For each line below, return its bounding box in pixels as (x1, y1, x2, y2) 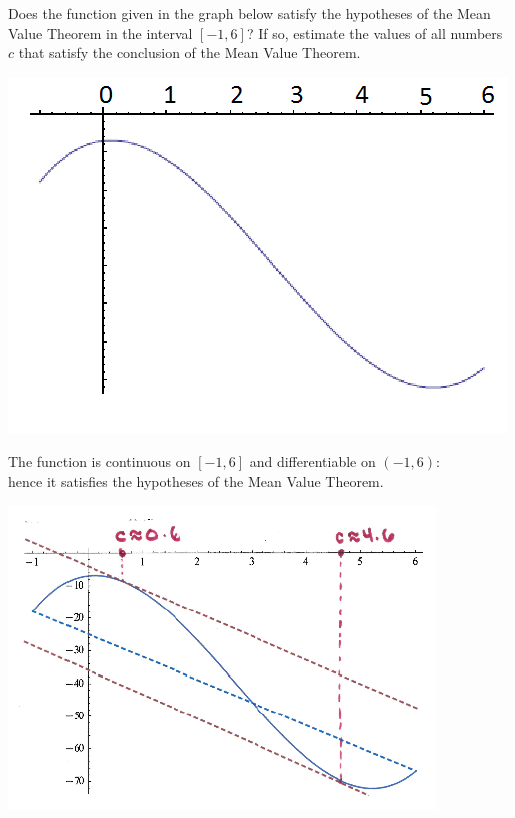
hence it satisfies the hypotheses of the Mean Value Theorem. (8, 470, 384, 491)
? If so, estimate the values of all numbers (246, 22, 503, 43)
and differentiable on (249, 451, 376, 472)
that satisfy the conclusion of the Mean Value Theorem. (18, 42, 361, 63)
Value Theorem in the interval (8, 22, 193, 43)
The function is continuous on (8, 451, 191, 472)
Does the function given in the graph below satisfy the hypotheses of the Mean (8, 3, 491, 23)
